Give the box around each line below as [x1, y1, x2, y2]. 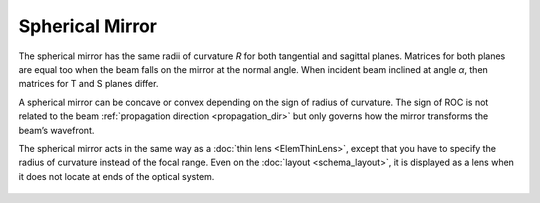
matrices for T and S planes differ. [18, 78, 159, 90]
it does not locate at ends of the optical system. [18, 170, 215, 182]
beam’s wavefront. [18, 124, 95, 136]
